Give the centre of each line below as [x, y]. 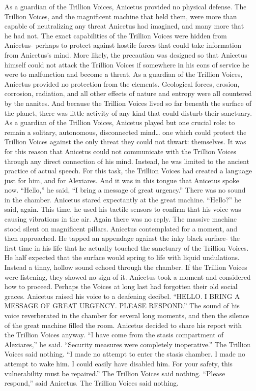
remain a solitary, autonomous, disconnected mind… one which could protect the [126, 132]
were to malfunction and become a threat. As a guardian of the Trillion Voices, [124, 74]
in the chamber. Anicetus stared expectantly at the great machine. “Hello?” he [123, 199]
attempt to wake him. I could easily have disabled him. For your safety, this [119, 363]
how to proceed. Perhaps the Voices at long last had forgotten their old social [121, 286]
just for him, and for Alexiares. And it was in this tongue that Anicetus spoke [122, 180]
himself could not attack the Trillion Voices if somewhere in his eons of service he [127, 64]
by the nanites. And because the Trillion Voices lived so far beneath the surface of [128, 103]
